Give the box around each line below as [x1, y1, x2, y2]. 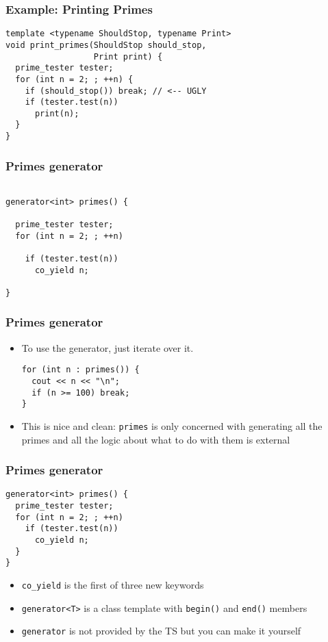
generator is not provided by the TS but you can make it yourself [21, 624, 301, 638]
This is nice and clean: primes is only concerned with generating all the [21, 419, 323, 433]
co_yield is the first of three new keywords [21, 578, 204, 592]
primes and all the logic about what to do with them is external [21, 432, 290, 446]
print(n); [34, 108, 79, 118]
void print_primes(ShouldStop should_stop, [5, 40, 207, 50]
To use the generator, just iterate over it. [21, 340, 194, 355]
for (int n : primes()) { [21, 365, 140, 375]
